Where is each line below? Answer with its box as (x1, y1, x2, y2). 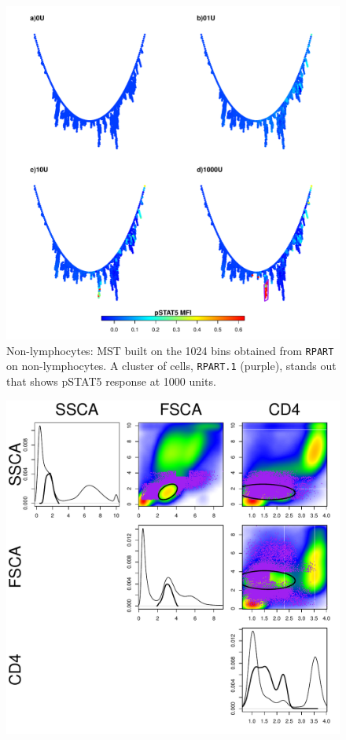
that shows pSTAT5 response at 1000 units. (6, 372, 216, 389)
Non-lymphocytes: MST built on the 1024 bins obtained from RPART (6, 342, 334, 358)
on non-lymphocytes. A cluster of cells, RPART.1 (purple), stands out (6, 357, 337, 374)
